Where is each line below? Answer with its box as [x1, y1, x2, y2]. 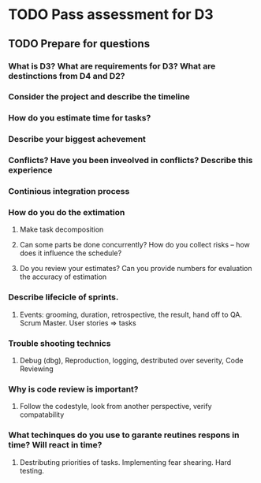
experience [8, 165, 53, 176]
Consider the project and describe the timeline [8, 91, 191, 102]
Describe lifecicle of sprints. [8, 292, 119, 303]
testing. [19, 466, 45, 475]
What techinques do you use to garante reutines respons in [8, 429, 240, 440]
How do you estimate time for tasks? [8, 113, 151, 124]
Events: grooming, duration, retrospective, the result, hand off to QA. [19, 310, 243, 319]
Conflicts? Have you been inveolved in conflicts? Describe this [8, 155, 253, 166]
